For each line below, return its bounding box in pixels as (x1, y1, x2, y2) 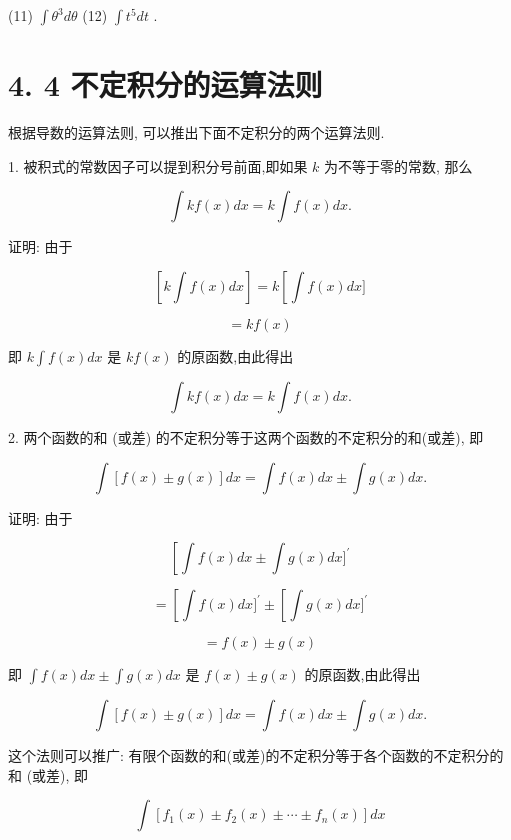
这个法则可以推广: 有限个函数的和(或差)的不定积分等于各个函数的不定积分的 (8, 745, 504, 766)
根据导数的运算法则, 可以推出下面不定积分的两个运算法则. (8, 122, 385, 143)
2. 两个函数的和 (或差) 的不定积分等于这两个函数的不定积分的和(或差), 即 (8, 426, 484, 447)
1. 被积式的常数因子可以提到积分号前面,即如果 (8, 155, 308, 176)
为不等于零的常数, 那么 (324, 155, 473, 176)
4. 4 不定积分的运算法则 (8, 64, 323, 105)
